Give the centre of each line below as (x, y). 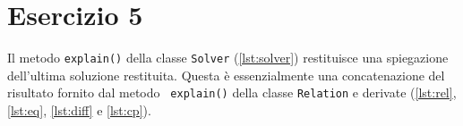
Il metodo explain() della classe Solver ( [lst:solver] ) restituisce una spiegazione (228, 58)
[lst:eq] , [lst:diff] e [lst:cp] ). (79, 110)
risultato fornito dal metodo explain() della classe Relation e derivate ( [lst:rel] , (232, 92)
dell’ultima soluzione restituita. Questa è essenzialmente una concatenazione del (226, 75)
